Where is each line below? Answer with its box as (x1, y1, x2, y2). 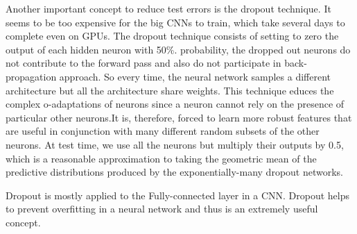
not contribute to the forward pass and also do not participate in (6, 56, 281, 70)
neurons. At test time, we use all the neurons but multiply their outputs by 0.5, (6, 137, 344, 151)
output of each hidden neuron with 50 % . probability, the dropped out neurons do (6, 42, 351, 56)
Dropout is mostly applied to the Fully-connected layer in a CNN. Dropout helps (6, 187, 350, 202)
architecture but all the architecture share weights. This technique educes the (6, 83, 334, 97)
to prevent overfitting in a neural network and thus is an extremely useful (6, 201, 318, 216)
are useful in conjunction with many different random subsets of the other (6, 124, 320, 138)
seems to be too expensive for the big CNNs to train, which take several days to (6, 15, 345, 29)
